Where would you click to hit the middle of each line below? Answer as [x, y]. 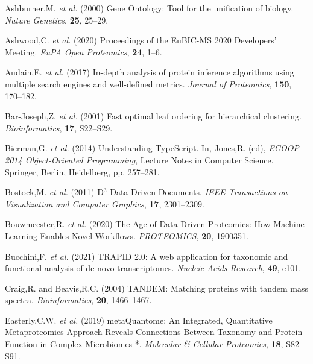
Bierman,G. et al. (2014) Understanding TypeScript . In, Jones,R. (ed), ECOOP [152, 148]
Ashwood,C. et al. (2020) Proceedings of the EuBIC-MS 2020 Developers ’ [141, 40]
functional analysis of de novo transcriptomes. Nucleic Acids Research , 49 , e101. [153, 268]
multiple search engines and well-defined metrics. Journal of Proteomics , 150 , [148, 83]
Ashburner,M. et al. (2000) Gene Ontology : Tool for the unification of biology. [149, 8]
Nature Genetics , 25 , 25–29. [57, 20]
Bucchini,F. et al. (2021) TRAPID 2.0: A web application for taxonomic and [147, 256]
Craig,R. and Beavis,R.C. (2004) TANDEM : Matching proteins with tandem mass [157, 288]
